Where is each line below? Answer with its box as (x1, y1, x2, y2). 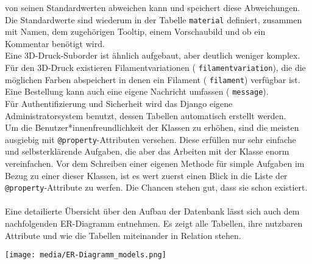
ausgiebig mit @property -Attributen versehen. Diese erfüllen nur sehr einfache (5, 133, 296, 145)
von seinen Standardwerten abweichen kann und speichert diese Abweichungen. (5, 1, 300, 13)
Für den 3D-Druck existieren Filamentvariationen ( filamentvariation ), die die (5, 61, 306, 74)
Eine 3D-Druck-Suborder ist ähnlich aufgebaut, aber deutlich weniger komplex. (5, 49, 300, 62)
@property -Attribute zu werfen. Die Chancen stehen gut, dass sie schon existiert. (5, 181, 308, 194)
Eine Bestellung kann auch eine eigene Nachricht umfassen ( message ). (5, 85, 269, 98)
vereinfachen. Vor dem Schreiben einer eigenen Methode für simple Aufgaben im (5, 157, 305, 170)
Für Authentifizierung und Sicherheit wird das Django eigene (5, 97, 233, 109)
